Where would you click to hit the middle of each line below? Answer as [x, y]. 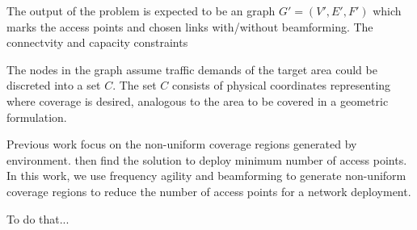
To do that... [38, 218]
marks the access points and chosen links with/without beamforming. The [190, 26]
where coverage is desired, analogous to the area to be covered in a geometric [198, 100]
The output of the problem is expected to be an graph [141, 10]
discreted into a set [54, 85]
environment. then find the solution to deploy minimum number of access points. [207, 159]
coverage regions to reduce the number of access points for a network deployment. [209, 191]
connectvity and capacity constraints [97, 42]
